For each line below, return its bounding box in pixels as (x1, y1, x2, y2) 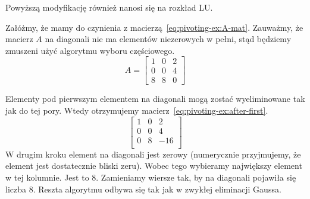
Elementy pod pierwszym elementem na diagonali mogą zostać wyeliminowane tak (5, 92, 305, 105)
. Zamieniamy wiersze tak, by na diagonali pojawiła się (96, 171, 296, 183)
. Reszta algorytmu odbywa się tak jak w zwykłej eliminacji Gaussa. (33, 182, 281, 195)
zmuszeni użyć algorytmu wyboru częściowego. (5, 44, 175, 56)
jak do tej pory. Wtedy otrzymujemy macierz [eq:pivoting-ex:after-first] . (5, 104, 268, 117)
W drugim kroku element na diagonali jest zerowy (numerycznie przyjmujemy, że (5, 147, 301, 160)
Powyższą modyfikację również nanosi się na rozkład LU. (5, 1, 213, 13)
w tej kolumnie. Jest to (5, 171, 89, 183)
